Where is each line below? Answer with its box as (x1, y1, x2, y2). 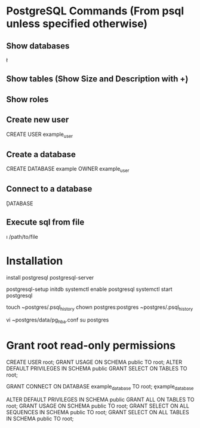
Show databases (6, 41, 70, 51)
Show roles (6, 94, 49, 104)
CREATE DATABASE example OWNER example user (6, 165, 130, 174)
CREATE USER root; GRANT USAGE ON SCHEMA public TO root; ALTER (6, 359, 182, 366)
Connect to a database (6, 184, 93, 194)
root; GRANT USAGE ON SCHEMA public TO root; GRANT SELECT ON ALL (6, 402, 190, 409)
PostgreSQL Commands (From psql (6, 4, 184, 18)
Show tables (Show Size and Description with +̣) (6, 74, 189, 84)
